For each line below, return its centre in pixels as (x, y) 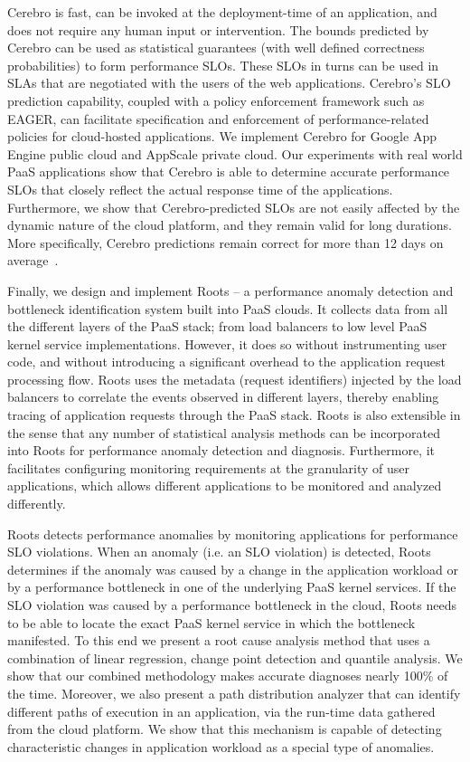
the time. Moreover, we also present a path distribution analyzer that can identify (234, 693)
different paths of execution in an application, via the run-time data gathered (221, 711)
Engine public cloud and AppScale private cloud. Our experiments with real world (235, 153)
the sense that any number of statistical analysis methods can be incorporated (224, 432)
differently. (37, 504)
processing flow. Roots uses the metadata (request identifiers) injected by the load (235, 379)
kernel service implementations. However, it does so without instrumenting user (227, 343)
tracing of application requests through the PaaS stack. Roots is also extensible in (234, 415)
